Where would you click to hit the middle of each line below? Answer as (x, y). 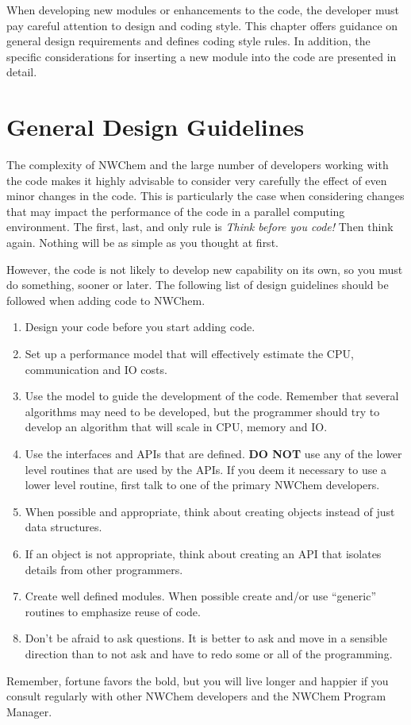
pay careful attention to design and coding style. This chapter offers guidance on (202, 25)
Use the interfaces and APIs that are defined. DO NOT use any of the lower (213, 453)
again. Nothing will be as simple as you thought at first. (142, 243)
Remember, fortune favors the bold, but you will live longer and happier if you (198, 680)
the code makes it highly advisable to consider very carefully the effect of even (197, 180)
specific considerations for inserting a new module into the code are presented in (202, 56)
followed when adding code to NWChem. (106, 300)
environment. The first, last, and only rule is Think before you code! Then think (200, 227)
